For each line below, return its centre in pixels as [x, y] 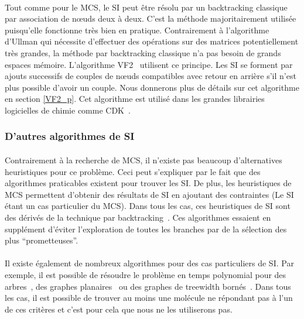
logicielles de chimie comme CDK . [68, 110]
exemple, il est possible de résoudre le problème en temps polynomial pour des [146, 274]
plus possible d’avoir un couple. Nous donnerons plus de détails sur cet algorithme [152, 87]
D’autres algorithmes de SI [70, 136]
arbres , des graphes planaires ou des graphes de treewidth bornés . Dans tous [148, 286]
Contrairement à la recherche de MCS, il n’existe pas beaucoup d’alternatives [144, 159]
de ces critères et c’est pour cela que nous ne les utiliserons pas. [119, 309]
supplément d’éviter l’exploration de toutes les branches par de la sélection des [146, 229]
